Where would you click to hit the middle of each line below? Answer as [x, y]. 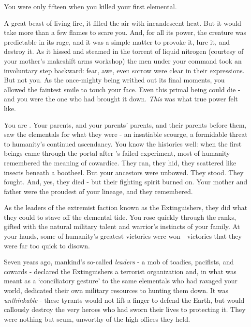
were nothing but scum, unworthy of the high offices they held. [97, 319]
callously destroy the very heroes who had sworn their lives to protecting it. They [125, 309]
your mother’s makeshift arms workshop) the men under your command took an [123, 60]
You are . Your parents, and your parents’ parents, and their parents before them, [125, 124]
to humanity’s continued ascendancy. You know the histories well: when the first [123, 143]
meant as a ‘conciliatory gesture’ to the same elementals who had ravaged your [121, 281]
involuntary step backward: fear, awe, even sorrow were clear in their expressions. [124, 70]
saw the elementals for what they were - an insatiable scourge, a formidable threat [126, 134]
